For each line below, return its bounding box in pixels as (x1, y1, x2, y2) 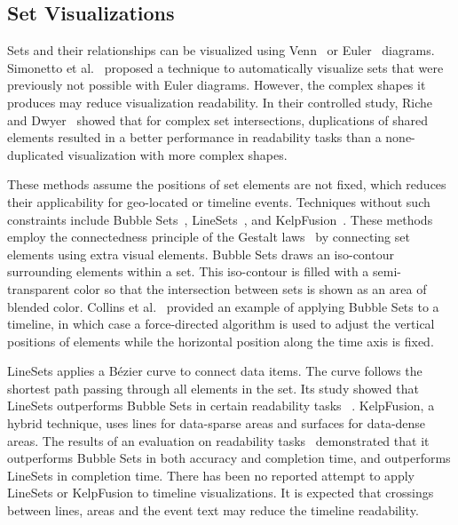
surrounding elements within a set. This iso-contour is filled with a (7, 262, 369, 281)
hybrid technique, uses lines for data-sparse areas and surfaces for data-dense (7, 414, 426, 433)
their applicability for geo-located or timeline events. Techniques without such (7, 192, 430, 211)
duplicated (7, 145, 64, 163)
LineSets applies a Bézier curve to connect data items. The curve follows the (7, 362, 422, 380)
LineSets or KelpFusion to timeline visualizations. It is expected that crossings (7, 483, 434, 502)
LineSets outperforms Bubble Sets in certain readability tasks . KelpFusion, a (7, 396, 435, 415)
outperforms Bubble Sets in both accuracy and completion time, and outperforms (7, 449, 451, 467)
